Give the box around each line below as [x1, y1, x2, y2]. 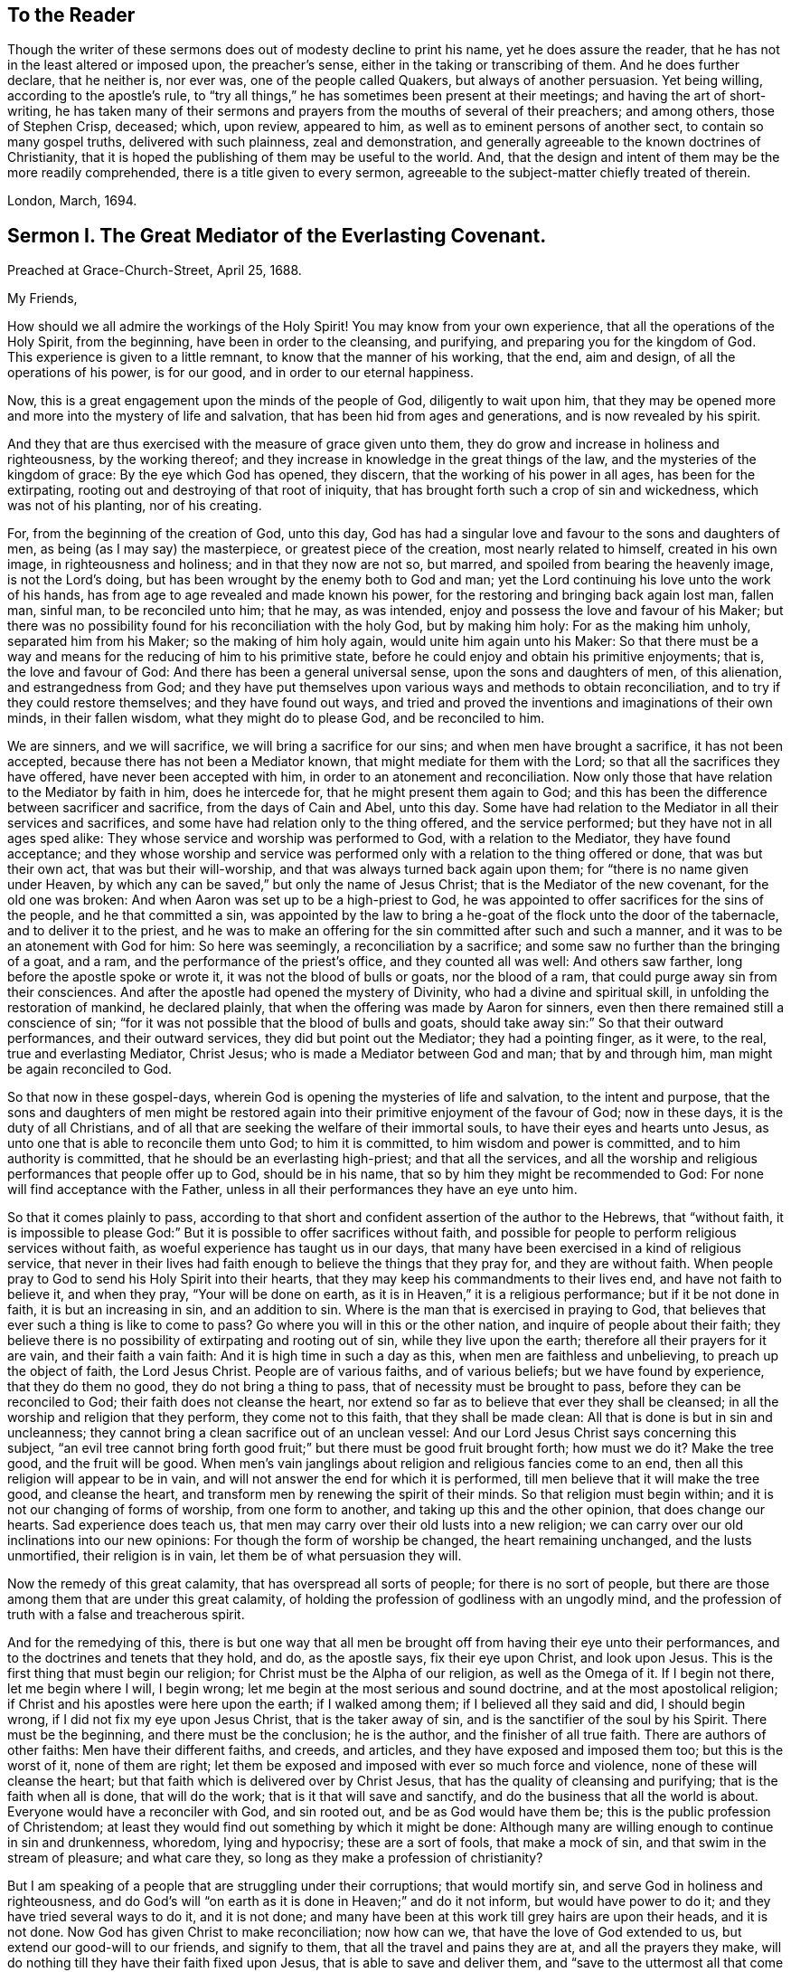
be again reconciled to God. [7, 1061, 173, 1077]
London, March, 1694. [7, 193, 137, 209]
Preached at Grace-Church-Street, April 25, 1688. [7, 262, 302, 279]
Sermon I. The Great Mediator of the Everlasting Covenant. [7, 223, 547, 247]
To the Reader [7, 4, 136, 26]
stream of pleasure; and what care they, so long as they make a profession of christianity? [7, 1850, 543, 1866]
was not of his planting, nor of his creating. [7, 498, 262, 514]
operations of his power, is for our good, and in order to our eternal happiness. [7, 365, 474, 381]
